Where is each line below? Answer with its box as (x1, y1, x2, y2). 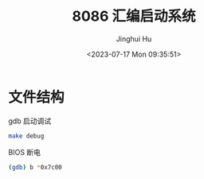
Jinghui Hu (116, 33, 152, 44)
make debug (8, 132, 45, 140)
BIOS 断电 (8, 147, 41, 157)
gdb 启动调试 (8, 116, 52, 126)
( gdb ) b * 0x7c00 (8, 163, 62, 171)
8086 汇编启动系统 (71, 7, 197, 25)
